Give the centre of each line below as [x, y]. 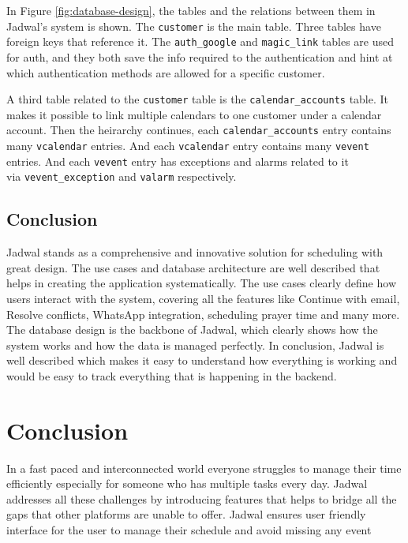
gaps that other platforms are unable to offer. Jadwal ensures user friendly [186, 514]
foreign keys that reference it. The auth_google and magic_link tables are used [200, 41]
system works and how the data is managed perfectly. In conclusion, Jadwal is [195, 345]
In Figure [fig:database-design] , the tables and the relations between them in [191, 10]
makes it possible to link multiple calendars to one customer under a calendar [194, 114]
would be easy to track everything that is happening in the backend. [172, 375]
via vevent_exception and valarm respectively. [122, 176]
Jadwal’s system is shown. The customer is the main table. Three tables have [194, 26]
